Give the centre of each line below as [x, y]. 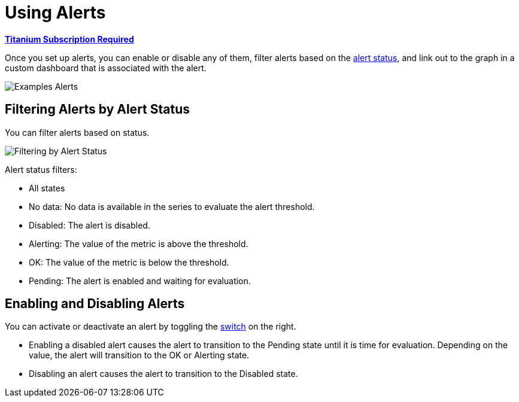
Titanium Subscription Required [69, 39]
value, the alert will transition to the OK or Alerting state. [139, 355]
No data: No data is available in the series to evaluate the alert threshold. [172, 206]
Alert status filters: [41, 169]
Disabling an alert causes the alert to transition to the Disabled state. [163, 374]
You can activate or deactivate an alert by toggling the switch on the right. [151, 327]
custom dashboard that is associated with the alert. [106, 68]
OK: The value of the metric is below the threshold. [129, 262]
